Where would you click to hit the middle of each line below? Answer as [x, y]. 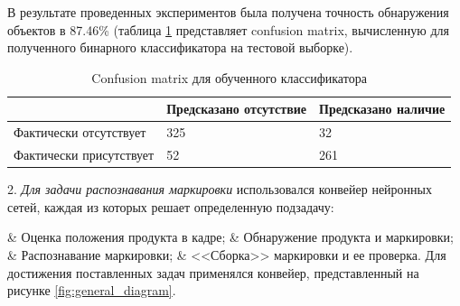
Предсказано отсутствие [236, 109]
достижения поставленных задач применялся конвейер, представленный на [213, 272]
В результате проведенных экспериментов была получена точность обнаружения [228, 12]
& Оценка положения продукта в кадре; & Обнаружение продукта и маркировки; [230, 237]
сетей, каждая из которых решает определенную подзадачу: [171, 206]
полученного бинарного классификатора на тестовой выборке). [180, 47]
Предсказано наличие [382, 109]
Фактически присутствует [84, 155]
